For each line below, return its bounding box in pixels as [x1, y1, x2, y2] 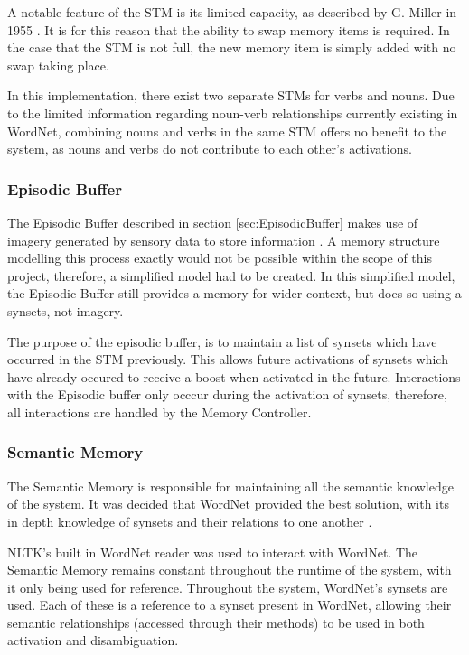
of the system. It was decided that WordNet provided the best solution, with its [7, 494, 449, 513]
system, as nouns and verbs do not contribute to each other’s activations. [7, 139, 412, 158]
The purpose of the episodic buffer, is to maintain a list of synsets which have [7, 332, 437, 351]
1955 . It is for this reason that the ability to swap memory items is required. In [7, 20, 450, 39]
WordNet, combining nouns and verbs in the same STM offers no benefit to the [7, 121, 447, 140]
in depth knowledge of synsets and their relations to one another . [7, 511, 372, 530]
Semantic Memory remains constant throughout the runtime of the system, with [7, 560, 452, 579]
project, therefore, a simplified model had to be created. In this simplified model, [7, 266, 455, 285]
